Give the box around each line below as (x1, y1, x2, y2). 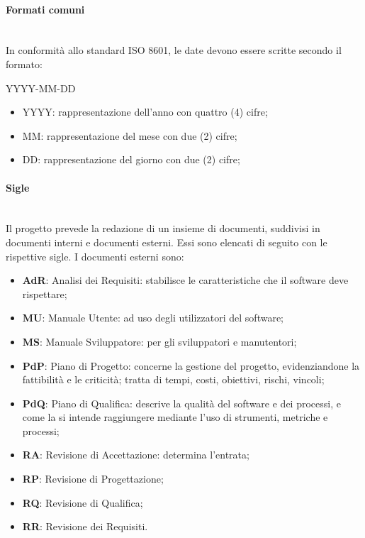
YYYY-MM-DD (6, 80, 76, 95)
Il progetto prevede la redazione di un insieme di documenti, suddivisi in (6, 221, 320, 236)
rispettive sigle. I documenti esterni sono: (6, 248, 184, 263)
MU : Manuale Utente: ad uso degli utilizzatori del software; (22, 310, 283, 325)
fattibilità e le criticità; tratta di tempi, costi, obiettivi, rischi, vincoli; (22, 372, 325, 387)
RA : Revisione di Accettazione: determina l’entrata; (22, 447, 249, 462)
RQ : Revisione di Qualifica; (22, 495, 143, 510)
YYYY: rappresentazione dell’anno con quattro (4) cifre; (22, 104, 268, 119)
